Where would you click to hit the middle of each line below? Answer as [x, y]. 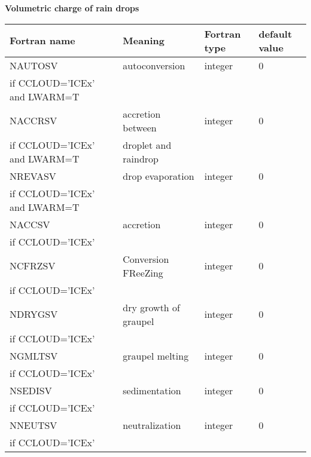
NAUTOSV [34, 65]
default [275, 33]
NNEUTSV [33, 425]
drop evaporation [158, 176]
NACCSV [30, 224]
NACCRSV [33, 121]
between [140, 127]
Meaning [144, 41]
